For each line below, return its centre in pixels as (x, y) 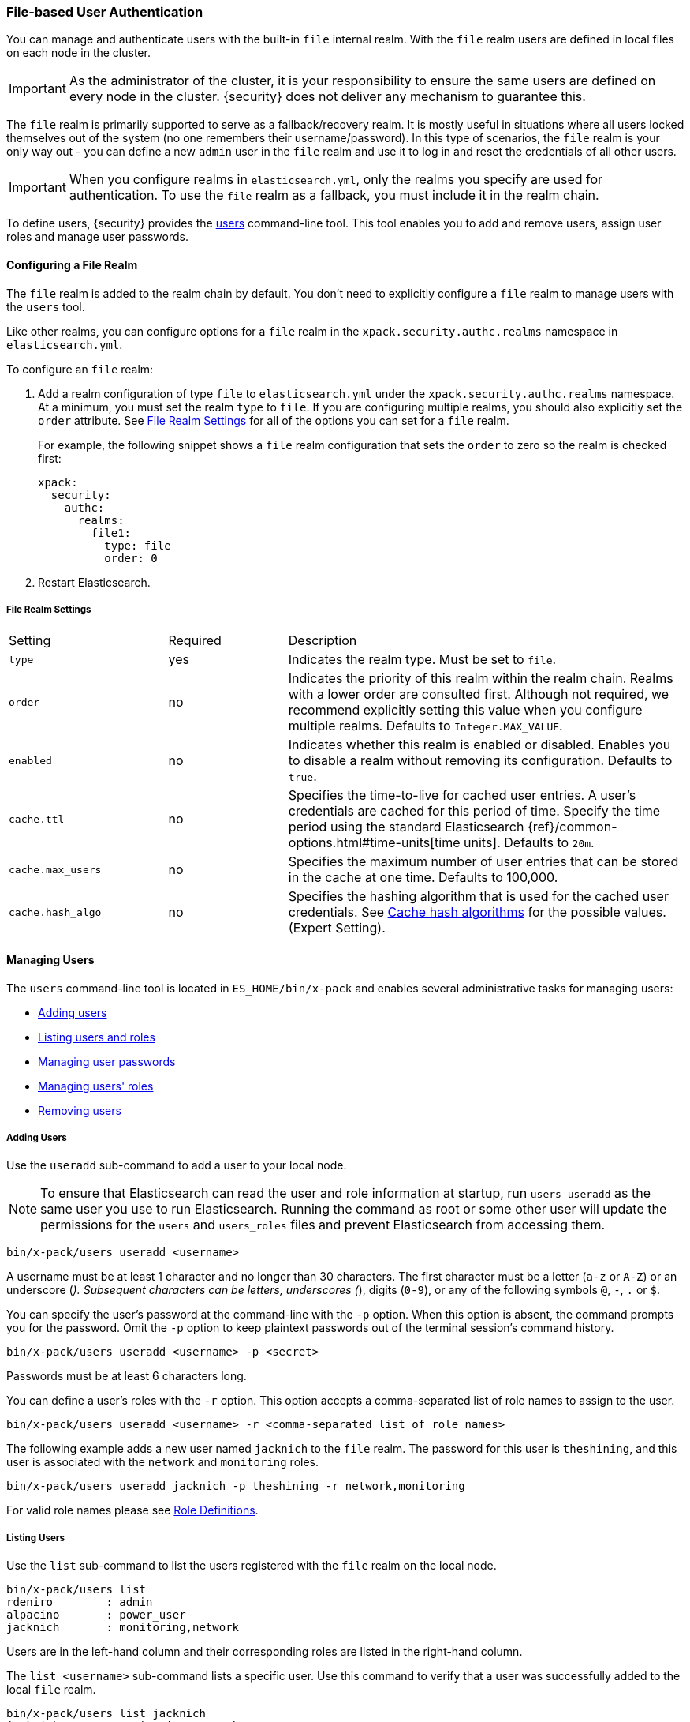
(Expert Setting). (337, 928)
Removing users (80, 1110)
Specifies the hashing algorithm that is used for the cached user (478, 897)
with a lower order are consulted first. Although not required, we (479, 694)
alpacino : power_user (96, 1615)
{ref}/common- (572, 827)
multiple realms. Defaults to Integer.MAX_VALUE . (425, 726)
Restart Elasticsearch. (94, 582)
